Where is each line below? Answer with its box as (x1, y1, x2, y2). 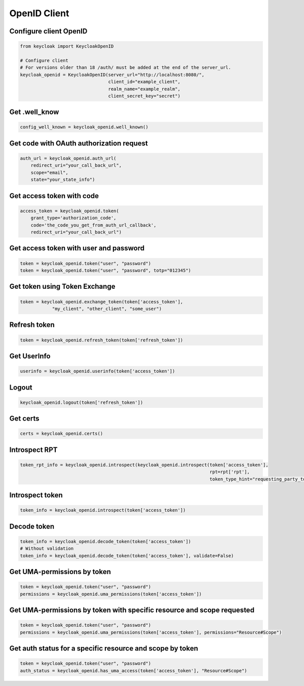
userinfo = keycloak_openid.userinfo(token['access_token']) (20, 368, 175, 374)
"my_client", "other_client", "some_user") (52, 306, 162, 312)
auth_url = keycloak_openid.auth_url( (20, 156, 117, 162)
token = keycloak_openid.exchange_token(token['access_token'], (20, 299, 183, 304)
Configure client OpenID (9, 27, 88, 35)
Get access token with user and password (9, 244, 145, 253)
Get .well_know (9, 108, 59, 117)
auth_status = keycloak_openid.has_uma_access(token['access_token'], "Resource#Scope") (20, 668, 248, 673)
